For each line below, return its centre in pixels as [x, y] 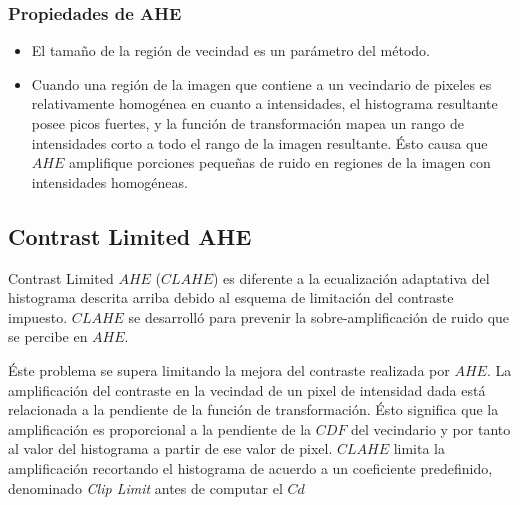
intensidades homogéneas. [109, 181]
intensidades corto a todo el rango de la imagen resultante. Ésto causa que [259, 142]
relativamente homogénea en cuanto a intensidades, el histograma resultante [264, 103]
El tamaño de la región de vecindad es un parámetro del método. [231, 50]
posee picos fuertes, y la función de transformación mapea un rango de [247, 123]
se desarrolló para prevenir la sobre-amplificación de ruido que [319, 316]
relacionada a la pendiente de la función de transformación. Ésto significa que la [253, 409]
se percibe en [48, 336]
